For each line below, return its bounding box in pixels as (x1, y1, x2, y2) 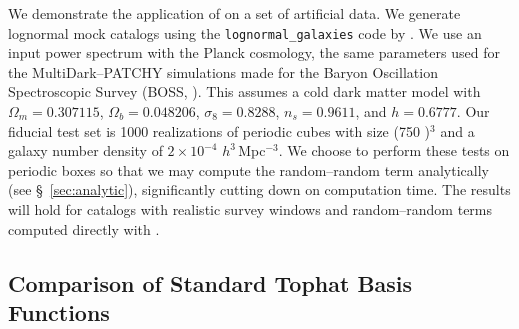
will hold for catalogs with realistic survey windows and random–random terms (8, 199, 493, 219)
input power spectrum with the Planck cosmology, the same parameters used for (8, 42, 500, 63)
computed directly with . (8, 218, 160, 239)
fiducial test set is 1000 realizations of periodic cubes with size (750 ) (8, 120, 431, 141)
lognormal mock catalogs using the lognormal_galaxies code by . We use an (8, 22, 482, 43)
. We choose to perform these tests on (278, 140, 510, 161)
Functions (8, 296, 110, 327)
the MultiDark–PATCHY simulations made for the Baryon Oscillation (8, 61, 438, 82)
